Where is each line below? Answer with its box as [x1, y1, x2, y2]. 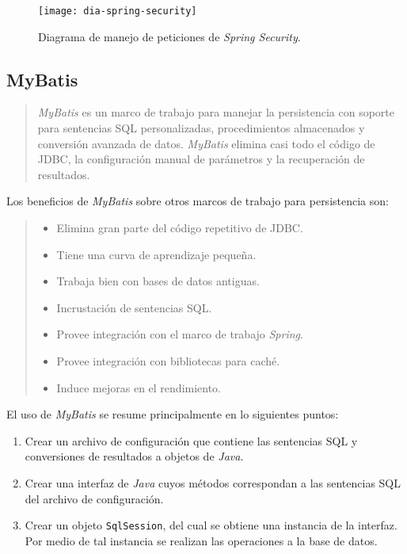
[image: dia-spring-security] [38, 6, 197, 17]
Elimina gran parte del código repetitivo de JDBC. [56, 220, 303, 236]
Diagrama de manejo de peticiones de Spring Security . [38, 28, 301, 44]
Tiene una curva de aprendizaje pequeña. [56, 246, 257, 262]
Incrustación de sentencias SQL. [56, 299, 212, 315]
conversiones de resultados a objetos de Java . [25, 448, 244, 464]
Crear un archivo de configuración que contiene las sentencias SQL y [25, 432, 358, 449]
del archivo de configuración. [25, 490, 164, 506]
